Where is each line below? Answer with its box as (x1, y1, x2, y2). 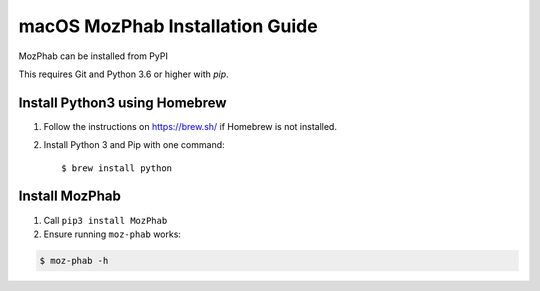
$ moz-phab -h (39, 255, 109, 266)
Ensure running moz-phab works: (43, 228, 182, 240)
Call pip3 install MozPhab (43, 214, 168, 226)
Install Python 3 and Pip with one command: (43, 139, 225, 151)
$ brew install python (61, 162, 173, 174)
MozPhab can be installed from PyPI (18, 50, 169, 62)
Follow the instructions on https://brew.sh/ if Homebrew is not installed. (43, 120, 337, 132)
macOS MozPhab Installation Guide (18, 15, 319, 37)
